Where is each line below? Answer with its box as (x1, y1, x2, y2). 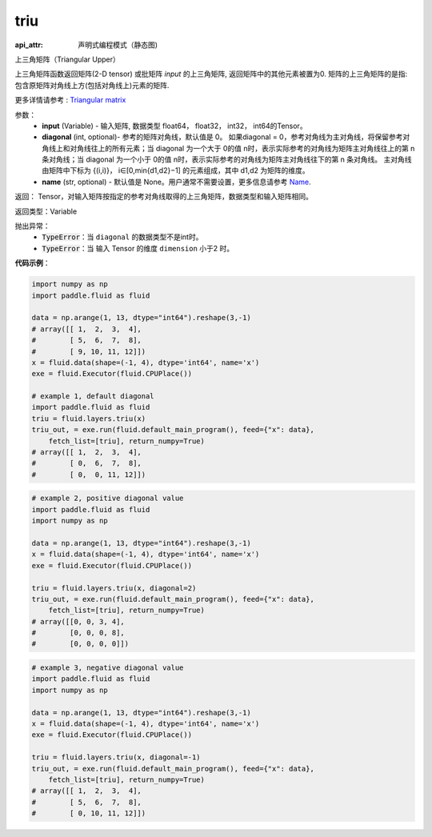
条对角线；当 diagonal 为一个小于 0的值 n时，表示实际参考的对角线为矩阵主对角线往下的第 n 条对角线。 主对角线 (42, 154, 412, 164)
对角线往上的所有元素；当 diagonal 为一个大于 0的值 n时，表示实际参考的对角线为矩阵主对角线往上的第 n (69, 143, 415, 153)
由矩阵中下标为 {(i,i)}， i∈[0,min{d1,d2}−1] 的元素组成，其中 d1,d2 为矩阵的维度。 (42, 166, 310, 175)
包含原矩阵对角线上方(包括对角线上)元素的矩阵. (14, 80, 170, 90)
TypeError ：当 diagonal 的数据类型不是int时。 (42, 232, 203, 242)
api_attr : (14, 40, 44, 50)
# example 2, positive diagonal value (31, 494, 184, 503)
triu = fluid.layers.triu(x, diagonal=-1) (31, 753, 201, 762)
